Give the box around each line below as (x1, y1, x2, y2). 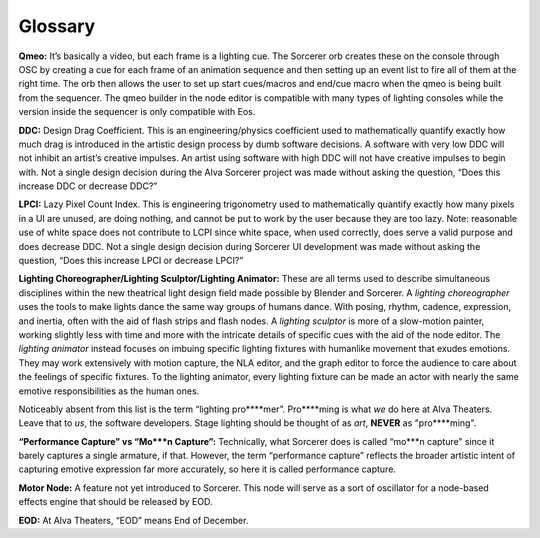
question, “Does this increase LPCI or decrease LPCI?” (18, 255, 244, 267)
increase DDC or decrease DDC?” (18, 180, 158, 192)
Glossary (18, 15, 96, 37)
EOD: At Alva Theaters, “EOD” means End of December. (18, 514, 249, 526)
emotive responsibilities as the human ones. (18, 385, 200, 397)
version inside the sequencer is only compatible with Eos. (18, 106, 256, 118)
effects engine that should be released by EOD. (18, 496, 213, 508)
